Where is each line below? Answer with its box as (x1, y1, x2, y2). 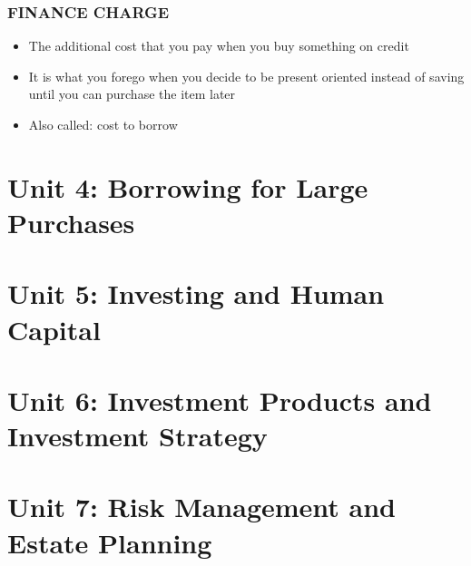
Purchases (7, 203, 135, 240)
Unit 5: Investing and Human (7, 275, 385, 312)
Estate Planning (7, 523, 212, 561)
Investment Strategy (7, 417, 268, 454)
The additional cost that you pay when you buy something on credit (28, 36, 409, 55)
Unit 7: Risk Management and (7, 488, 397, 525)
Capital (7, 310, 101, 347)
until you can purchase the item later (28, 84, 236, 103)
